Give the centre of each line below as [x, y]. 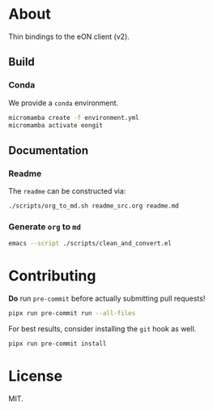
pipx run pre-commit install [58, 344]
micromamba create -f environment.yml [74, 117]
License [36, 376]
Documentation [49, 150]
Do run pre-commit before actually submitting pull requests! [107, 299]
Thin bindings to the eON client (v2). [69, 36]
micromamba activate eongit [56, 125]
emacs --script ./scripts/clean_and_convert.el [90, 244]
